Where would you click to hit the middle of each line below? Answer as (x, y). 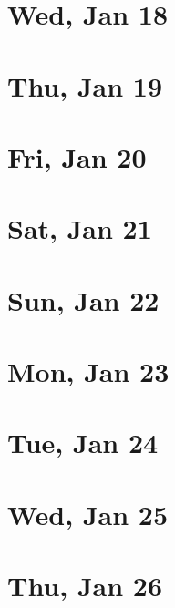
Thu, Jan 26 (85, 586)
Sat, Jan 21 (80, 228)
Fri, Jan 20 (77, 156)
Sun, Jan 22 (83, 299)
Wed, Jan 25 (88, 514)
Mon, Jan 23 (88, 371)
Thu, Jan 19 (85, 85)
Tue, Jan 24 (83, 443)
